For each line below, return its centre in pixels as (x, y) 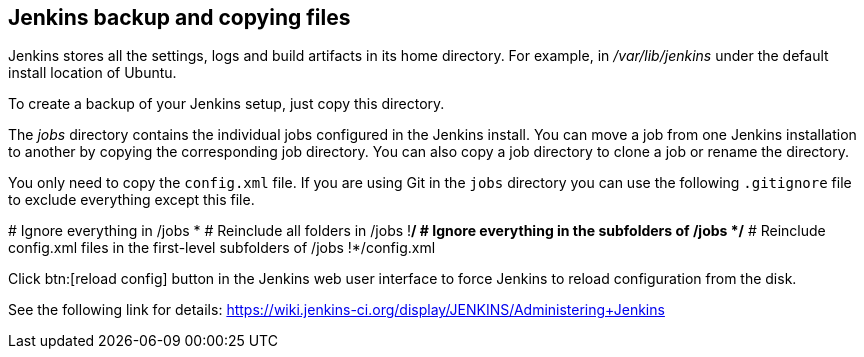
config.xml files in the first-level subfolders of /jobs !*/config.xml (222, 248)
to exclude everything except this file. (131, 200)
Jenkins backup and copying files (179, 17)
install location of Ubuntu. (92, 73)
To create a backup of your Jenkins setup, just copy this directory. (226, 104)
